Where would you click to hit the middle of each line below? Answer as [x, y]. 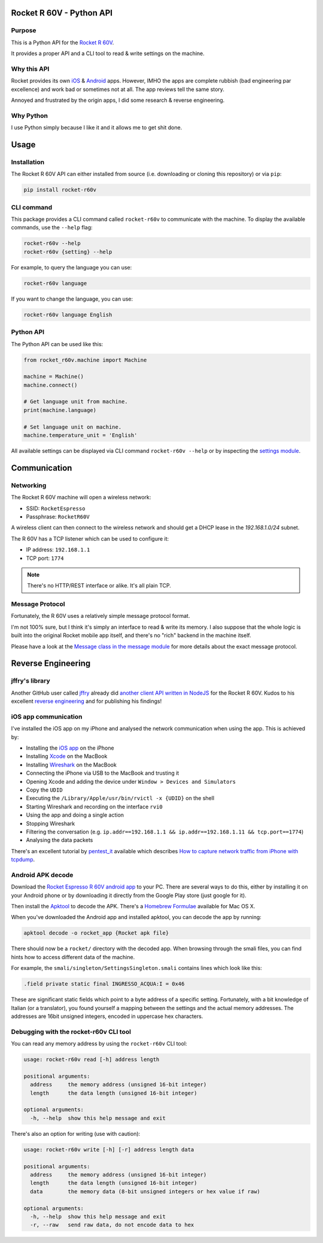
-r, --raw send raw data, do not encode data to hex [112, 1225]
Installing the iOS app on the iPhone [70, 748]
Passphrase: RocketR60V [58, 516]
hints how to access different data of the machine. [73, 957]
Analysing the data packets [60, 840]
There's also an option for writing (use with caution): [76, 1133]
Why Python [29, 116]
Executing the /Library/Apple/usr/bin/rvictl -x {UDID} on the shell [120, 798]
